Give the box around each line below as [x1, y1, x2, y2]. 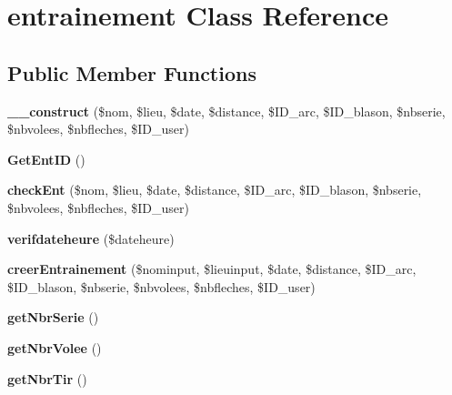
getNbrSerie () [7, 308, 99, 327]
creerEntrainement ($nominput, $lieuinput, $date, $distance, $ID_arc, [7, 259, 417, 279]
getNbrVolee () [7, 338, 102, 357]
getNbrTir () [7, 369, 87, 388]
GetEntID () [7, 149, 85, 168]
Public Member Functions [7, 58, 256, 86]
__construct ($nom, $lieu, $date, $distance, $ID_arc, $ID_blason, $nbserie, [7, 101, 446, 120]
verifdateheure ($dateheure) [7, 228, 175, 248]
